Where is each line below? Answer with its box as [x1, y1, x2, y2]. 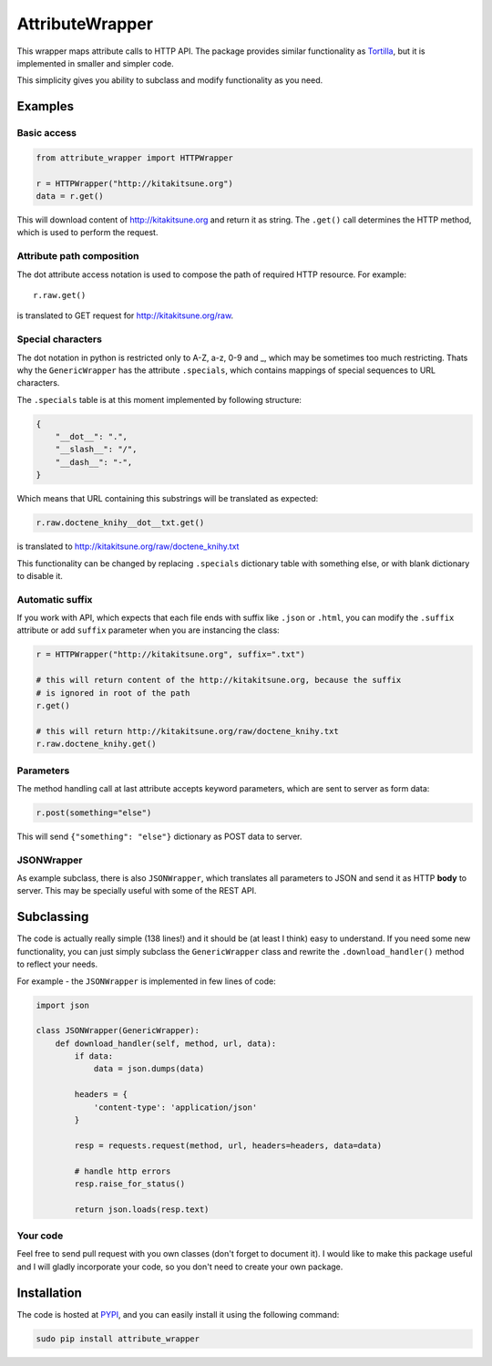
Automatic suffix [16, 593, 93, 605]
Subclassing [16, 909, 89, 925]
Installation [16, 1285, 82, 1300]
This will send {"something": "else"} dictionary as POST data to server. [16, 831, 302, 842]
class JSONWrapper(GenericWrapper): [36, 1026, 200, 1036]
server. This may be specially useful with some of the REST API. [16, 885, 257, 896]
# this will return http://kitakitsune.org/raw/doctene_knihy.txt [36, 726, 339, 736]
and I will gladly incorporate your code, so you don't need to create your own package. [16, 1261, 343, 1272]
